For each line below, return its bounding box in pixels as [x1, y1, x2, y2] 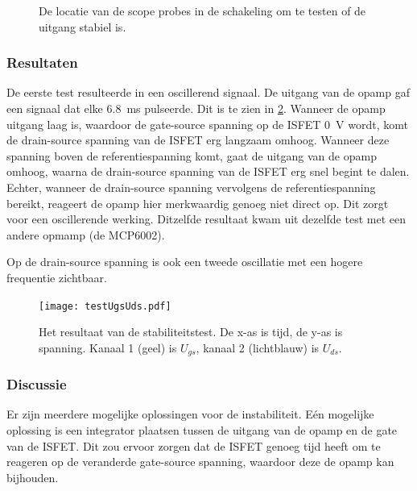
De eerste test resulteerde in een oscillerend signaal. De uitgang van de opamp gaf [6, 84, 410, 101]
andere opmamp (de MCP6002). [6, 226, 165, 243]
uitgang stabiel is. [39, 18, 126, 35]
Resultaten [6, 52, 78, 73]
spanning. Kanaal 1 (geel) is [39, 339, 177, 356]
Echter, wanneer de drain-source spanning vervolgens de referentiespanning [6, 178, 376, 195]
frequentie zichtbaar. [6, 268, 107, 285]
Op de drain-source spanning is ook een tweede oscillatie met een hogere [6, 253, 363, 270]
